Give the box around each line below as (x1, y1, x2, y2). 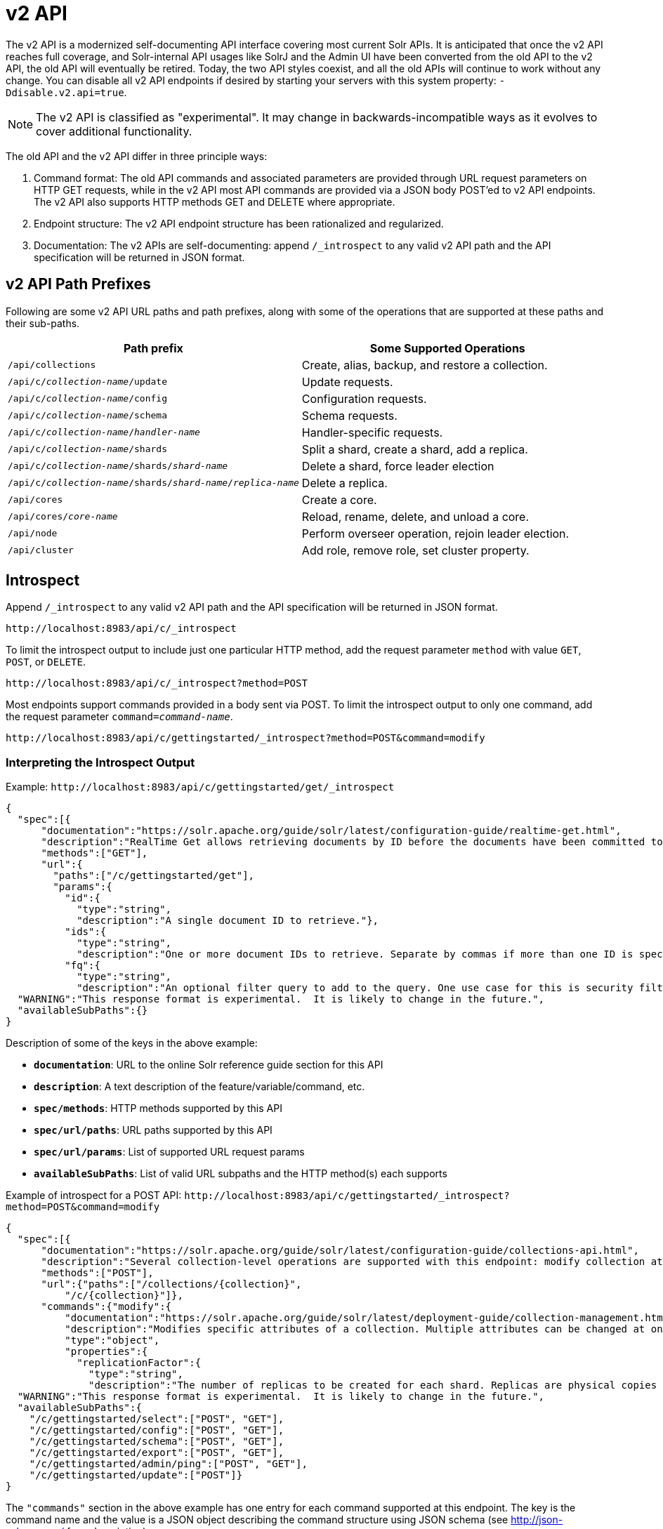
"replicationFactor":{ (77, 1357, 202, 1369)
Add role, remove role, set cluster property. (301, 543, 530, 557)
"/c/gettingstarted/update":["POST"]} (29, 1469, 243, 1481)
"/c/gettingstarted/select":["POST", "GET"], (29, 1413, 284, 1425)
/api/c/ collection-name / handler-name (8, 427, 200, 438)
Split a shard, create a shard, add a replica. (301, 442, 528, 456)
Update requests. (301, 374, 393, 389)
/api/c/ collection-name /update (8, 376, 167, 388)
